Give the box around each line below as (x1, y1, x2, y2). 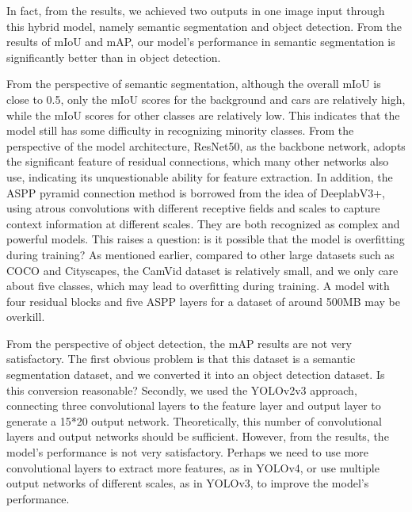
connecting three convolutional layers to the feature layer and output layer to (6, 397, 381, 414)
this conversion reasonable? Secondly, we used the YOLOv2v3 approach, (6, 381, 357, 398)
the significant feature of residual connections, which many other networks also (6, 153, 389, 170)
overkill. (6, 308, 45, 325)
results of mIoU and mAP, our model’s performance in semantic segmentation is (6, 33, 395, 50)
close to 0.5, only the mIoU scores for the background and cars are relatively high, (6, 90, 406, 107)
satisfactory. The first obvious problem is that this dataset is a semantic (6, 350, 356, 367)
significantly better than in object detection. (6, 48, 221, 65)
